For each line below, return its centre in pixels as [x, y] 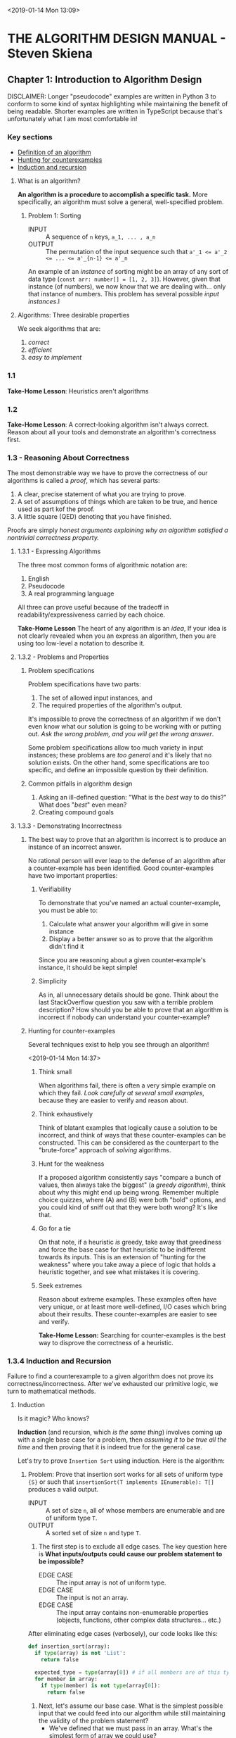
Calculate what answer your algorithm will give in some [129, 924]
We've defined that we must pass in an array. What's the [131, 1728]
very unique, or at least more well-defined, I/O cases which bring [132, 1307]
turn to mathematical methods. [52, 1391]
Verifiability [55, 889]
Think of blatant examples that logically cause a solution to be [128, 1128]
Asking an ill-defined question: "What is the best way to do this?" [132, 798]
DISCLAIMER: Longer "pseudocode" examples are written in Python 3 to [112, 96]
